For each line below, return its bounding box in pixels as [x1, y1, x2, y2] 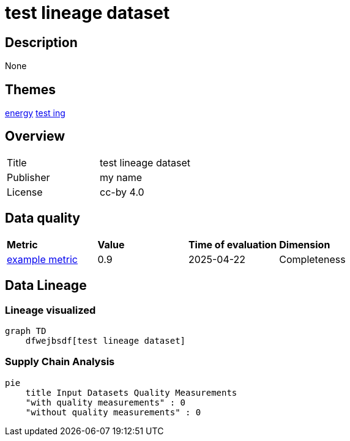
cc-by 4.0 [99, 185, 144, 198]
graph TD [5, 325, 47, 336]
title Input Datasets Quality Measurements [25, 387, 237, 398]
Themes [5, 81, 56, 97]
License [7, 185, 43, 198]
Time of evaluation [188, 238, 277, 251]
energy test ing [5, 108, 65, 119]
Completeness [279, 253, 346, 265]
